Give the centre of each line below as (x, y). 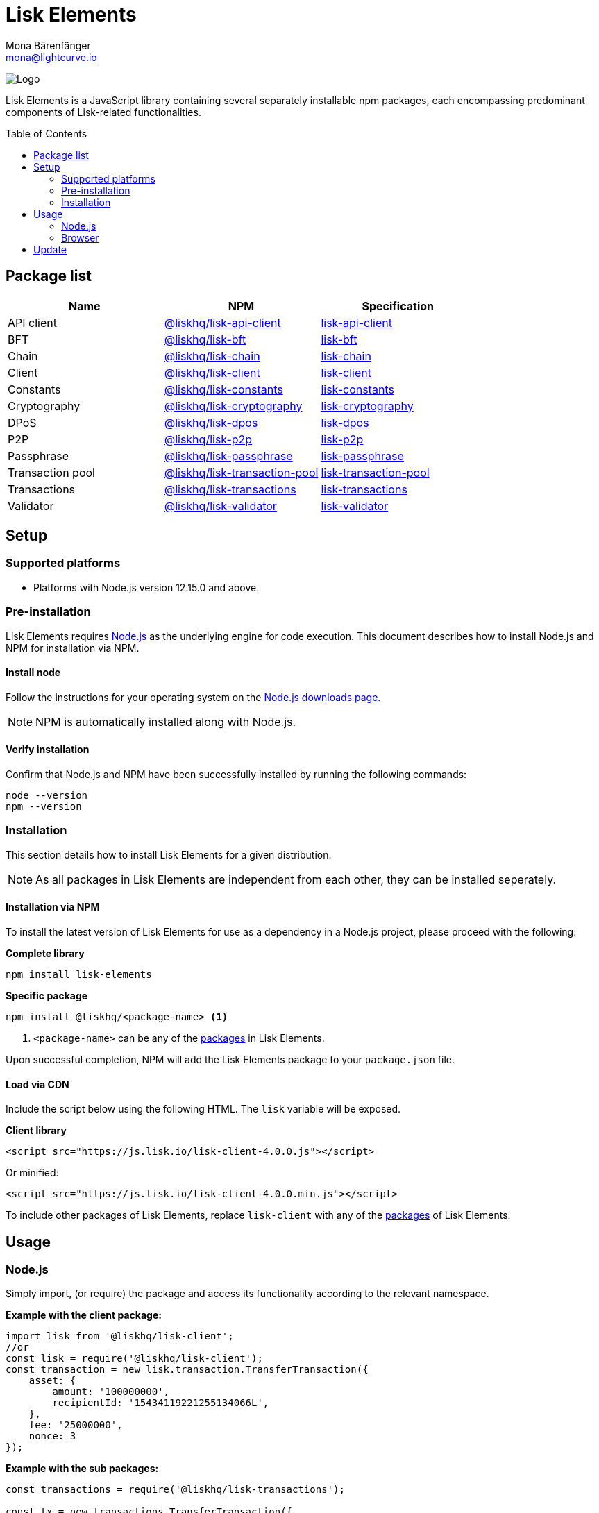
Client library (36, 1131)
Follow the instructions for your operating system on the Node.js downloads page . (193, 697)
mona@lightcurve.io (51, 57)
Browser (80, 237)
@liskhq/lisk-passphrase (228, 456)
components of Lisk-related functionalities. (103, 112)
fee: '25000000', (76, 1425)
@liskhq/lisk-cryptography (233, 406)
